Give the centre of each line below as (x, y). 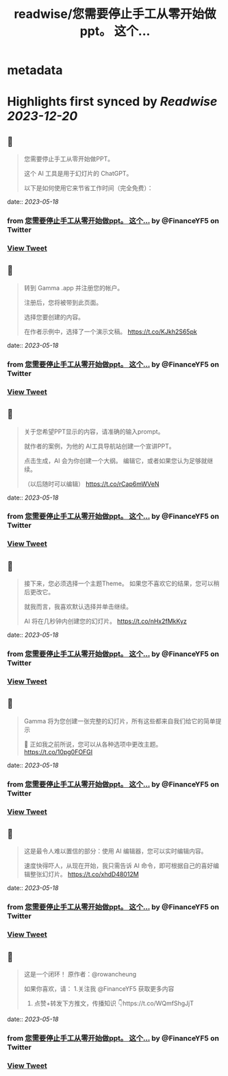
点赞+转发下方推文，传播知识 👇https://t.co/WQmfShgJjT (114, 1003)
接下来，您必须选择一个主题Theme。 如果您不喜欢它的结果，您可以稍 (122, 583)
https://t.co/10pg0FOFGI (58, 751)
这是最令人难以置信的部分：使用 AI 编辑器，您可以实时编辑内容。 (115, 851)
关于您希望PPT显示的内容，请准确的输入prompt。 (94, 431)
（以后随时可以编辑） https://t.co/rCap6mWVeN (91, 484)
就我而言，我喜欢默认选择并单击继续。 (78, 607)
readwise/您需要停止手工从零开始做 (115, 14)
